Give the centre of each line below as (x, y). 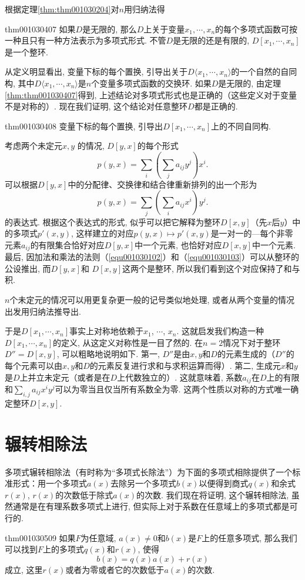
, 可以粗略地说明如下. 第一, (108, 354)
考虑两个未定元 (33, 146)
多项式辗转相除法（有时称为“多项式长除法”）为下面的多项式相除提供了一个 (149, 471)
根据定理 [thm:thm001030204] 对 (62, 9)
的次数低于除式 (84, 494)
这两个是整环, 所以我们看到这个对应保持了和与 (211, 268)
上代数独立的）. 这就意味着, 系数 (180, 377)
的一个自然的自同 (264, 71)
